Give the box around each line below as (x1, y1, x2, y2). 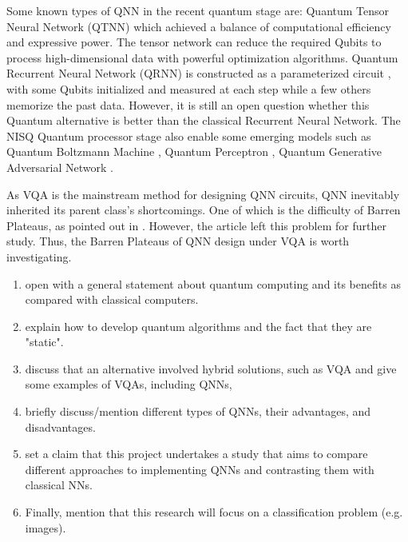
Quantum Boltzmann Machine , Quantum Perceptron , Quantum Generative (6, 143, 382, 160)
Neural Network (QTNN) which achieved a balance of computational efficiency (6, 18, 391, 34)
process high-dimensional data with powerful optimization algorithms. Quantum (6, 49, 398, 66)
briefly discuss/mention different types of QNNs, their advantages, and (25, 403, 371, 420)
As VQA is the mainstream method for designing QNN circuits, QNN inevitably (6, 185, 400, 202)
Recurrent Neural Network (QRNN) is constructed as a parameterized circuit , (6, 65, 391, 82)
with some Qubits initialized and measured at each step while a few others (6, 80, 371, 97)
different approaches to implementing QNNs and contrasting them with (25, 460, 374, 477)
